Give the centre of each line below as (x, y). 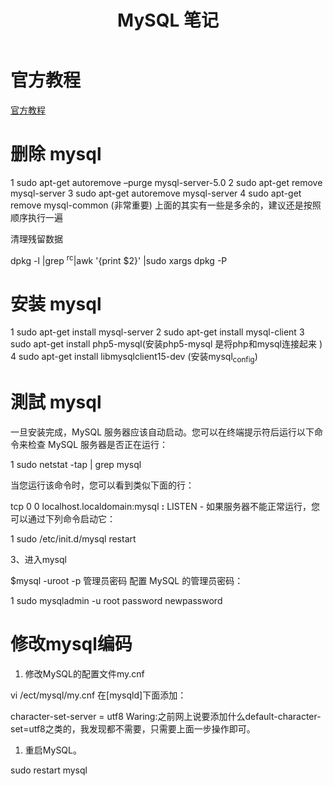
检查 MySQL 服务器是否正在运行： (98, 445)
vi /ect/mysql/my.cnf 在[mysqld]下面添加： (98, 695)
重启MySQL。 (53, 750)
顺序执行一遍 (36, 217)
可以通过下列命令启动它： (63, 519)
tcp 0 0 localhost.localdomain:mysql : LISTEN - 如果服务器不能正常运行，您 (165, 507)
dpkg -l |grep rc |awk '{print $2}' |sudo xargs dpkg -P (119, 259)
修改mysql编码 (71, 644)
